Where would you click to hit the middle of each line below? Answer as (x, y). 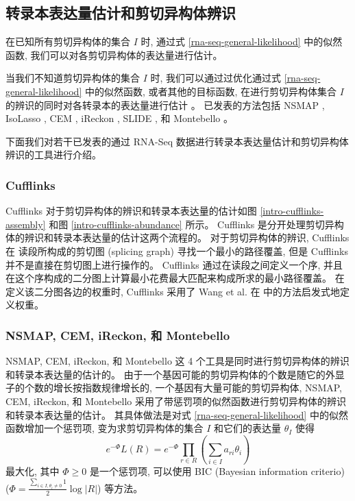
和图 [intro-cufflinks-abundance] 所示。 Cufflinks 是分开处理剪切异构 (196, 224)
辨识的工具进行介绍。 (53, 155)
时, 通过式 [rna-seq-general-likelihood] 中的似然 (242, 41)
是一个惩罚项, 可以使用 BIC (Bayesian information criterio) (217, 471)
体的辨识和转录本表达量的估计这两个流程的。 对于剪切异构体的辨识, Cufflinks (177, 237)
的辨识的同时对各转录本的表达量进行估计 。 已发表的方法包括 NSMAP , (165, 105)
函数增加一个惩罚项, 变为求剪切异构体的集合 (105, 428)
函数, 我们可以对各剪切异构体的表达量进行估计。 (114, 54)
